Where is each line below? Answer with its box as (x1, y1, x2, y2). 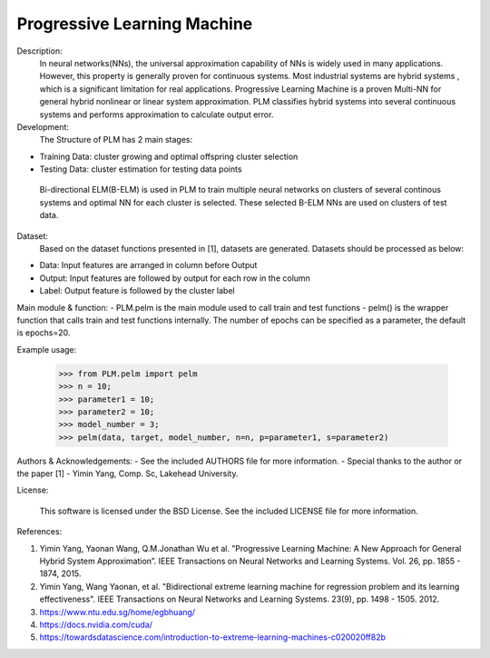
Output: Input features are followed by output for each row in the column (39, 273, 310, 284)
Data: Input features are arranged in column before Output (39, 260, 258, 271)
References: (16, 526, 63, 537)
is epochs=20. (16, 327, 71, 338)
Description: (16, 45, 63, 56)
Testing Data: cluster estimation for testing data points (39, 164, 242, 174)
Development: (16, 121, 70, 132)
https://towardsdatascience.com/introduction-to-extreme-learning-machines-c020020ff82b (39, 632, 386, 643)
